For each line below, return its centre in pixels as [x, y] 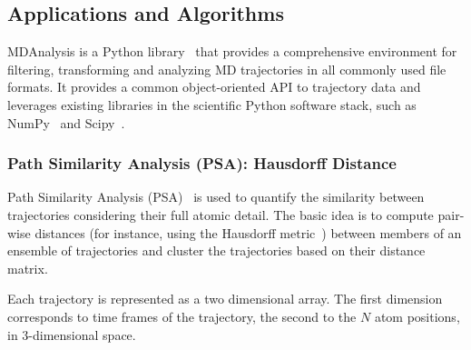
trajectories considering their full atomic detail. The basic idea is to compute [221, 214]
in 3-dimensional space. [72, 334]
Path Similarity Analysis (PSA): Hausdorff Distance [202, 163]
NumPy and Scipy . [66, 122]
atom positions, [417, 316]
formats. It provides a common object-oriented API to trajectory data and [214, 87]
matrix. [28, 268]
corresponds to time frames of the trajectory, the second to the [182, 316]
